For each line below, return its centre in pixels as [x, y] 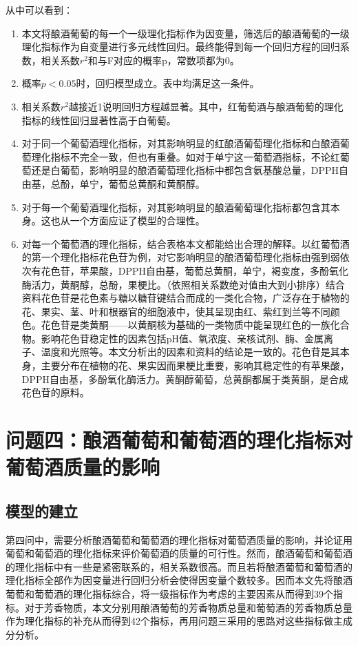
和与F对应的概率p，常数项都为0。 [164, 60]
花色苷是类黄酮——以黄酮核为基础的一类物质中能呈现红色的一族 [186, 325]
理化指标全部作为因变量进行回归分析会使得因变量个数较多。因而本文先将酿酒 [179, 580]
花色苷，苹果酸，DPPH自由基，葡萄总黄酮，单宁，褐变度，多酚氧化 [195, 270]
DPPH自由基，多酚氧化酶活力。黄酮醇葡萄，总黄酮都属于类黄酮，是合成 [185, 379]
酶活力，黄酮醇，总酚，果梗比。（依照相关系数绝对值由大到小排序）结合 [183, 284]
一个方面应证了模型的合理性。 [137, 221]
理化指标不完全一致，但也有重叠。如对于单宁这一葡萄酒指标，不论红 [186, 156]
